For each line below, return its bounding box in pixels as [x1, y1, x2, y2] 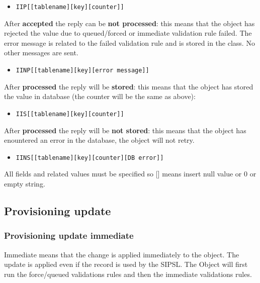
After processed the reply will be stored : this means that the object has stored [4, 81, 253, 91]
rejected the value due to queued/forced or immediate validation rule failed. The [4, 28, 252, 38]
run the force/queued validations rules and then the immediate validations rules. [4, 268, 252, 279]
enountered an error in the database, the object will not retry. [4, 135, 195, 145]
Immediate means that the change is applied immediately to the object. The [4, 249, 239, 259]
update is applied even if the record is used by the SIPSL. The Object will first [4, 259, 248, 269]
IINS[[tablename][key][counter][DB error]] [16, 154, 164, 161]
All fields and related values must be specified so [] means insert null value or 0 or [4, 168, 256, 179]
